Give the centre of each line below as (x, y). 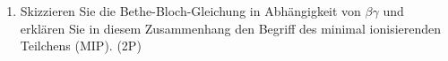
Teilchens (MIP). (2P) (81, 46)
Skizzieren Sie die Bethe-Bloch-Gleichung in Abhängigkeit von (190, 11)
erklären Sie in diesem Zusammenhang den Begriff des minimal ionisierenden (231, 28)
